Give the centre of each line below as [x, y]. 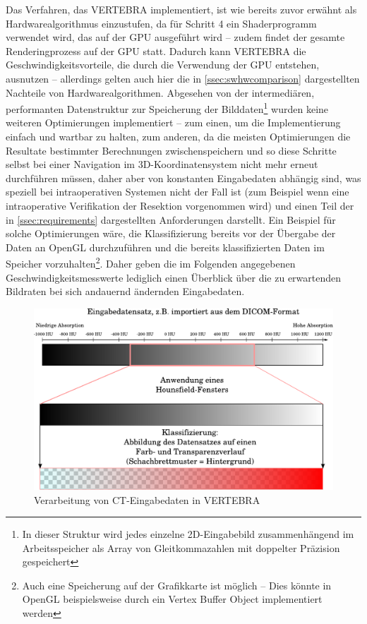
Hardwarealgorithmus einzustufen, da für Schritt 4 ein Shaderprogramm [161, 23]
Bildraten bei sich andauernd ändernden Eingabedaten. [125, 291]
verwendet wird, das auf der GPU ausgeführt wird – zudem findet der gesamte [175, 37]
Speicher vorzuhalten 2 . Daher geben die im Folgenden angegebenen [151, 262]
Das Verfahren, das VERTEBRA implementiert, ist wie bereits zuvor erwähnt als [181, 9]
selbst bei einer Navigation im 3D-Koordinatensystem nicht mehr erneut [162, 164]
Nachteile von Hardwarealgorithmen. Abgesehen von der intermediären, [160, 92]
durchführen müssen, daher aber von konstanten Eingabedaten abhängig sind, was [183, 178]
